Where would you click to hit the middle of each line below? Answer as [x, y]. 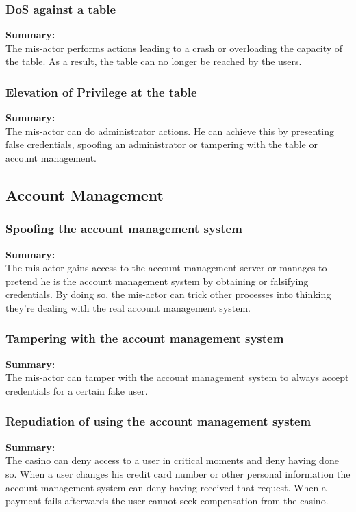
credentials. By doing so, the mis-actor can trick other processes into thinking [168, 294]
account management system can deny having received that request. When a [166, 487]
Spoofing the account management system [124, 229]
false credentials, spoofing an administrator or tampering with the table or [162, 144]
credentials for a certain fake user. [77, 390]
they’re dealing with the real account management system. [128, 307]
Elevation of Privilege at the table [101, 92]
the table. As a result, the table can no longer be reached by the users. [154, 61]
